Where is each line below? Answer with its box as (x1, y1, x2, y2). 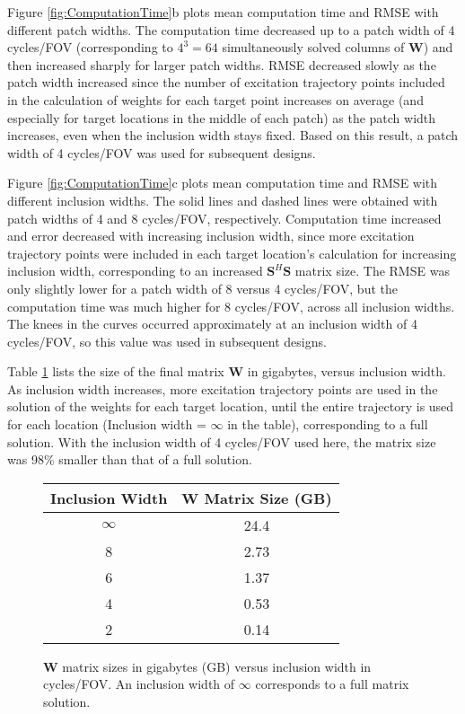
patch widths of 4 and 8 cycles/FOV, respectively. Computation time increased (7, 208, 442, 227)
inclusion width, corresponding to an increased (7, 261, 263, 280)
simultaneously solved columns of (222, 38, 405, 57)
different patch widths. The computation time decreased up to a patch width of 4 (7, 20, 455, 39)
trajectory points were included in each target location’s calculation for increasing (7, 243, 457, 262)
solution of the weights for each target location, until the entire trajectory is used (7, 397, 454, 416)
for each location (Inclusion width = (7, 415, 206, 434)
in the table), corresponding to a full (227, 415, 428, 434)
